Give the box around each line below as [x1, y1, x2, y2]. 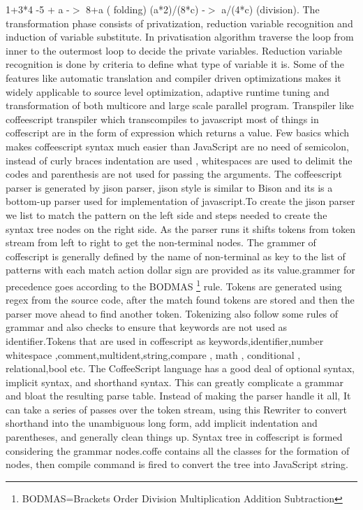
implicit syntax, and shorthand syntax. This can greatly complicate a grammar [6, 374, 343, 389]
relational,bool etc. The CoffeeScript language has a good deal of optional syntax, [6, 361, 355, 376]
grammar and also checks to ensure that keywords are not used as [6, 320, 288, 334]
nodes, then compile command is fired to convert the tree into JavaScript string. [6, 457, 348, 472]
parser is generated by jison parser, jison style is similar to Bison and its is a [6, 180, 333, 194]
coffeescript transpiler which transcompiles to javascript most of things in [6, 111, 319, 126]
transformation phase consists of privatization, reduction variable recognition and [6, 15, 353, 30]
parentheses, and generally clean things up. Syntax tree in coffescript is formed [6, 430, 343, 444]
